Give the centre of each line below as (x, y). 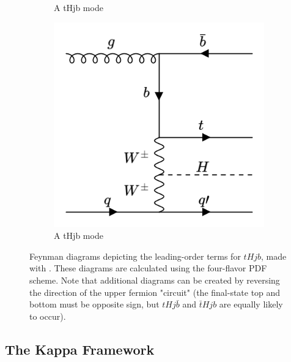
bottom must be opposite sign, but (94, 304)
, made (274, 256)
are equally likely (251, 304)
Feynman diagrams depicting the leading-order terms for (135, 256)
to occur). (48, 316)
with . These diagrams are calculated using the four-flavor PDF (148, 268)
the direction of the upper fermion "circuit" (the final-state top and (155, 292)
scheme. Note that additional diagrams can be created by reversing (155, 280)
